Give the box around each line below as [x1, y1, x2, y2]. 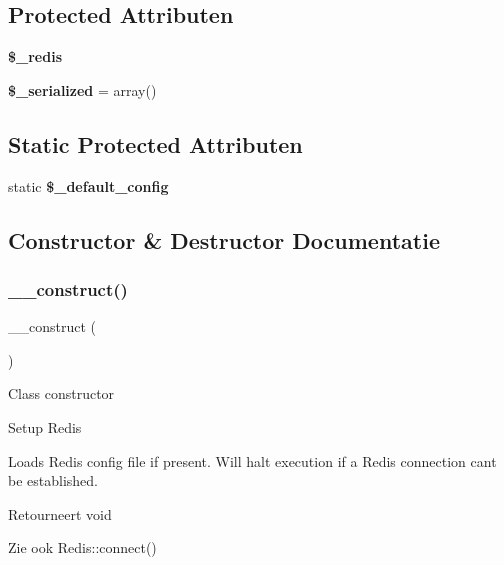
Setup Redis [8, 416, 82, 437]
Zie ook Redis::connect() [8, 537, 157, 558]
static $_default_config [8, 175, 169, 196]
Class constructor [8, 383, 115, 404]
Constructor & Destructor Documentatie [8, 224, 440, 255]
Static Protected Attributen [8, 128, 303, 159]
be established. [8, 470, 98, 491]
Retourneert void [8, 503, 112, 524]
